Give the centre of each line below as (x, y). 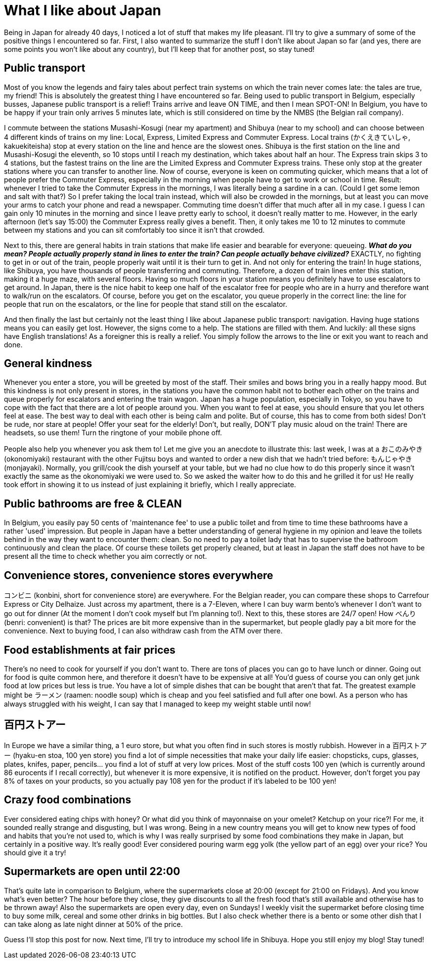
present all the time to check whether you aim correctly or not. (106, 556)
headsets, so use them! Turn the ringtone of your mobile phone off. (113, 433)
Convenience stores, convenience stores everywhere (139, 575)
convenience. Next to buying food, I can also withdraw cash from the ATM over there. (143, 631)
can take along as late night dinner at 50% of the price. (93, 924)
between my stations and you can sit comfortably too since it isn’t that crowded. (134, 230)
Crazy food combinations (68, 800)
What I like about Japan (83, 10)
